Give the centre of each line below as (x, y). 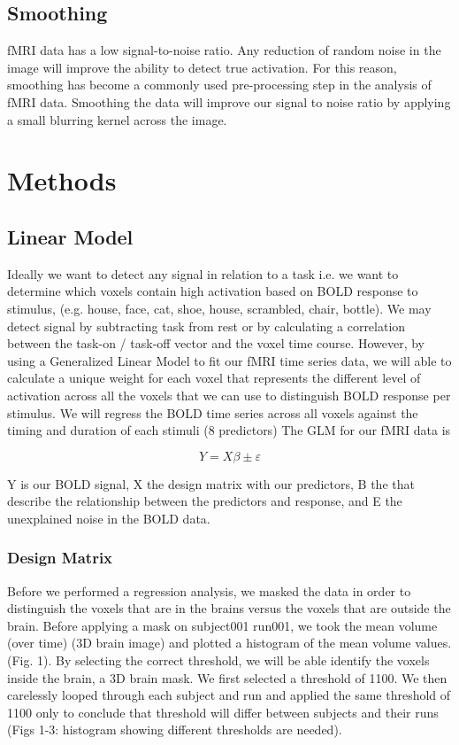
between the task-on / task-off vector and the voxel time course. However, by (216, 343)
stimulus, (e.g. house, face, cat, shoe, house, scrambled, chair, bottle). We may (219, 308)
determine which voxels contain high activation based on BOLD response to (213, 291)
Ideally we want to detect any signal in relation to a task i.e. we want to (203, 273)
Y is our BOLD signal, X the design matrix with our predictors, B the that (211, 483)
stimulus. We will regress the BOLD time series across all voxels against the (213, 412)
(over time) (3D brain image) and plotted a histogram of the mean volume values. (229, 643)
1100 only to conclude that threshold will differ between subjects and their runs (223, 712)
